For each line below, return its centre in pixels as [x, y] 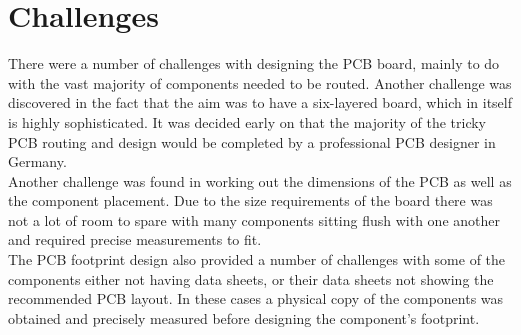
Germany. [37, 161]
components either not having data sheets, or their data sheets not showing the [251, 278]
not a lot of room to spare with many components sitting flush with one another [254, 219]
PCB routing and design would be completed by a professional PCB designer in [252, 141]
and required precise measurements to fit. [135, 239]
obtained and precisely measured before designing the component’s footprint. [244, 317]
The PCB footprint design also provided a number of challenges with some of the [257, 259]
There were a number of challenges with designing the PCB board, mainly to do [254, 63]
